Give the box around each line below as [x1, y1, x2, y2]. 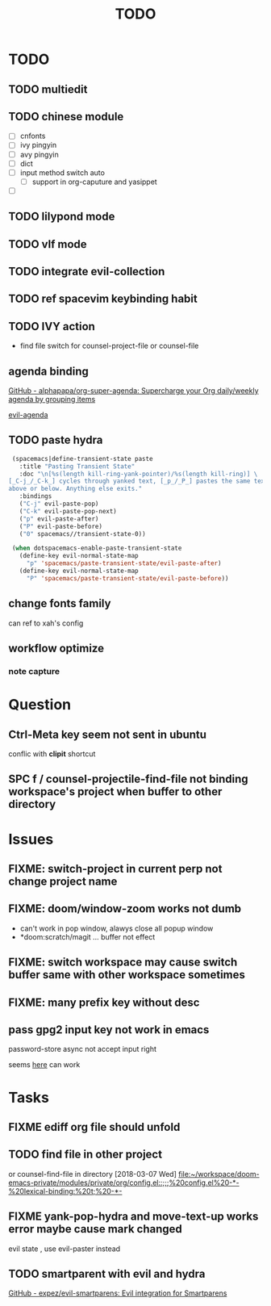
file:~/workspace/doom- [178, 1169, 260, 1178]
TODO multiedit [8, 82, 88, 96]
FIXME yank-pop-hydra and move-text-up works [8, 1210, 259, 1224]
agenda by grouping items [8, 395, 96, 404]
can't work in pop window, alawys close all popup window [19, 923, 214, 933]
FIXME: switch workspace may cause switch [8, 956, 238, 969]
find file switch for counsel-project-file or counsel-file [19, 341, 199, 351]
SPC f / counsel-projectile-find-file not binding [8, 772, 248, 786]
